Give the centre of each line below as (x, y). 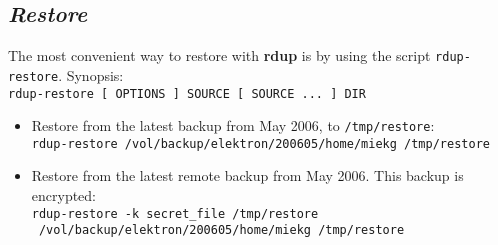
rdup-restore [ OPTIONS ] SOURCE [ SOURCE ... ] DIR (187, 93)
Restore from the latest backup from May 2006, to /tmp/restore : (233, 125)
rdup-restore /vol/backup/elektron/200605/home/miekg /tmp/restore (260, 143)
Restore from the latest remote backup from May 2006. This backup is (247, 175)
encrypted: (64, 195)
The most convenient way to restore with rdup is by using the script (219, 55)
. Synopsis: (91, 74)
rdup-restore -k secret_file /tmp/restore (175, 213)
